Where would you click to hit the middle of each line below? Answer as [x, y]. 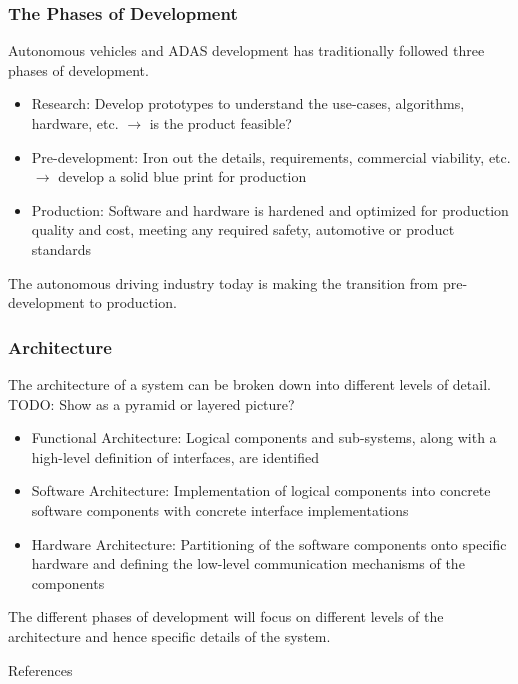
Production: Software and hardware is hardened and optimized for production [270, 209]
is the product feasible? [220, 123]
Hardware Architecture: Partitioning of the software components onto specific [269, 543]
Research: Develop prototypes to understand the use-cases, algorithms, [248, 103]
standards [61, 248]
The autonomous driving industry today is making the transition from [223, 282]
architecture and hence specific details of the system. [169, 635]
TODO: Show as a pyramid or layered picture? [151, 403]
